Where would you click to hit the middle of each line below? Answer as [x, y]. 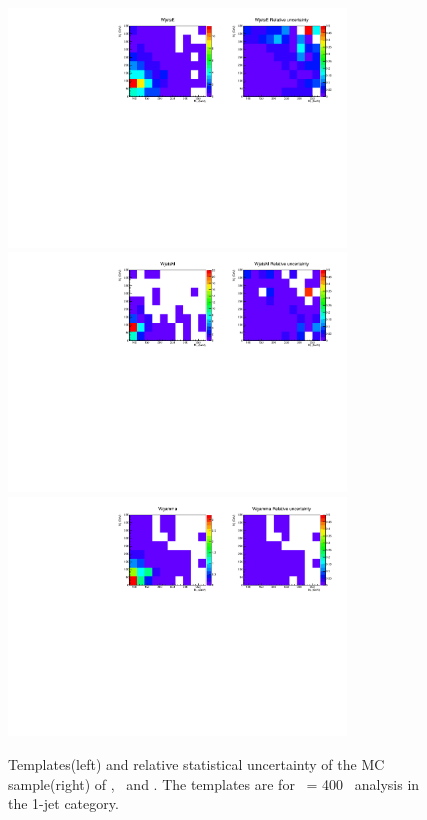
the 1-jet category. [63, 803]
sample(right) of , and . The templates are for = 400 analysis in [214, 783]
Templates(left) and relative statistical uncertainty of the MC [196, 763]
